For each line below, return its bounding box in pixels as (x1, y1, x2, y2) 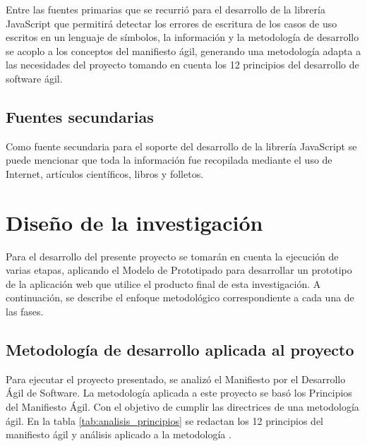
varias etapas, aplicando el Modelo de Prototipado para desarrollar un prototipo (6, 263, 352, 277)
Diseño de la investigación (6, 207, 263, 236)
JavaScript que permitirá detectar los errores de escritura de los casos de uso (6, 16, 337, 30)
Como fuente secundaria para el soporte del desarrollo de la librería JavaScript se (6, 138, 357, 153)
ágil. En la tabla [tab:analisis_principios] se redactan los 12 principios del (6, 413, 323, 428)
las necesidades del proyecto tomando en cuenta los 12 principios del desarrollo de (6, 57, 359, 72)
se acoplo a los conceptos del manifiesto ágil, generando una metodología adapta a (6, 43, 361, 58)
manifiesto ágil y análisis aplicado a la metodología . (6, 427, 231, 442)
